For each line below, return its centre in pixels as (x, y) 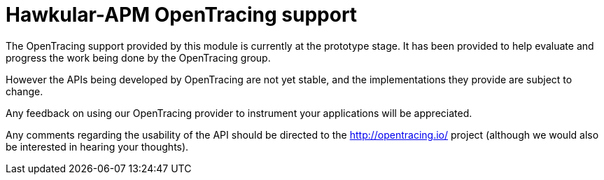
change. (24, 91)
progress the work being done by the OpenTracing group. (138, 57)
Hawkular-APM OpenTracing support (182, 15)
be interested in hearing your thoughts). (97, 146)
